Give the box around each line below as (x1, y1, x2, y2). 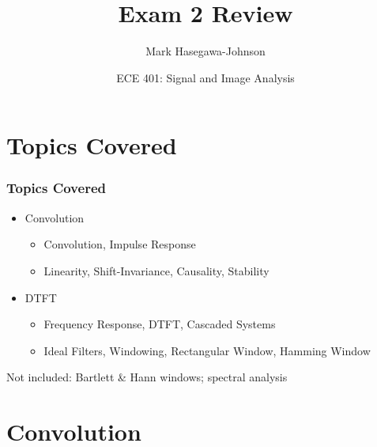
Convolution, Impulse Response (43, 236, 196, 252)
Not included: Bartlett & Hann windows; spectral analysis (6, 369, 288, 385)
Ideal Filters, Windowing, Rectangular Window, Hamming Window (43, 342, 371, 358)
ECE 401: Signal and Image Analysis (116, 69, 295, 85)
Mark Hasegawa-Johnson (145, 43, 266, 59)
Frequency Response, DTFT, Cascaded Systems (43, 316, 276, 332)
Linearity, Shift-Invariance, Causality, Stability (43, 262, 270, 278)
